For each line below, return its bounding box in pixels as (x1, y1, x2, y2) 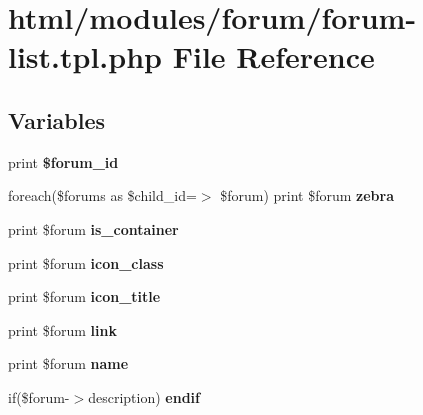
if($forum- (8, 386, 70, 407)
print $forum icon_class (8, 252, 164, 273)
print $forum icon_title (8, 286, 161, 307)
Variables (8, 104, 106, 135)
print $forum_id (8, 151, 119, 172)
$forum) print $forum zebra (220, 185, 395, 206)
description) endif (88, 386, 200, 407)
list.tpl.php (8, 36, 162, 77)
